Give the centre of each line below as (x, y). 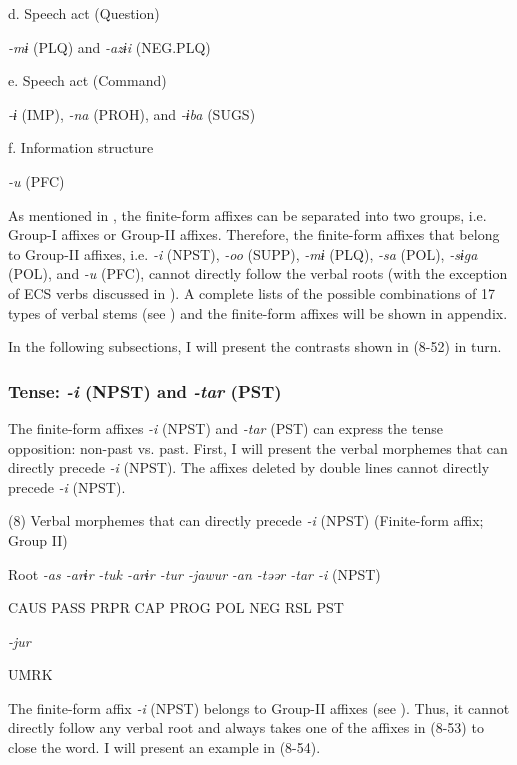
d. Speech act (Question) (84, 13)
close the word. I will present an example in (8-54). (164, 747)
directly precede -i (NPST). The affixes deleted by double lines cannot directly (249, 467)
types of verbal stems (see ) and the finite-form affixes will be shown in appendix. (258, 312)
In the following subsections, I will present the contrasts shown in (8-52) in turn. (255, 346)
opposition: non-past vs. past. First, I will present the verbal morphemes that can (258, 447)
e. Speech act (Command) (87, 80)
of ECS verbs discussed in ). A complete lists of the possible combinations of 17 (252, 292)
